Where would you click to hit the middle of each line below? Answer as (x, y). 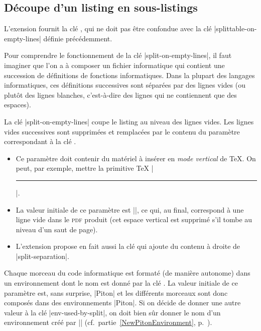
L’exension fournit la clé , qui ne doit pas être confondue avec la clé (108, 28)
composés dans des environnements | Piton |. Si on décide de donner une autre (122, 303)
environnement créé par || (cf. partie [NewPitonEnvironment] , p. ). (108, 322)
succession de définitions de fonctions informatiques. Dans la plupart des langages (129, 75)
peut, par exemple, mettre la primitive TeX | (85, 168)
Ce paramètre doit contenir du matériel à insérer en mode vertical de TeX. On (136, 158)
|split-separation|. (42, 256)
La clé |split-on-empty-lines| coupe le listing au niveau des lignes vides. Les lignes (129, 121)
